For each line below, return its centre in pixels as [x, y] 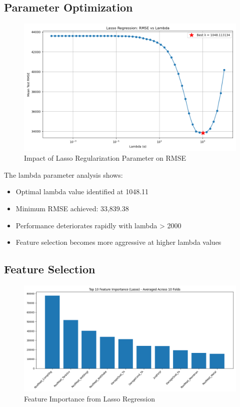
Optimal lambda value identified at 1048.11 [82, 191]
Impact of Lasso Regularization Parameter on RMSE [105, 158]
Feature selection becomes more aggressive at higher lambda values [118, 242]
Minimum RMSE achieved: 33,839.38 [72, 208]
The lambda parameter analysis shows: [63, 174]
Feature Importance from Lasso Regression [89, 398]
